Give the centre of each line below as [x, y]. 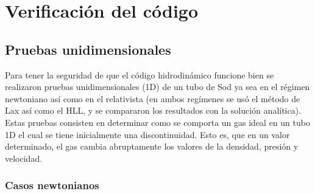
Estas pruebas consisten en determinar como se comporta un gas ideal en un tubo [157, 122]
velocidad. [24, 158]
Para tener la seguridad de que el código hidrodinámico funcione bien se [140, 74]
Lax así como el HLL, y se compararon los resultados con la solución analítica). [153, 110]
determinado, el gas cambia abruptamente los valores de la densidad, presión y [152, 146]
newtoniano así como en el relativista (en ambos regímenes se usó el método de [153, 98]
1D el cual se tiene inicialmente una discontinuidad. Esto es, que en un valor [147, 134]
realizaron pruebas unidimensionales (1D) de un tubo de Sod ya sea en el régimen [157, 87]
